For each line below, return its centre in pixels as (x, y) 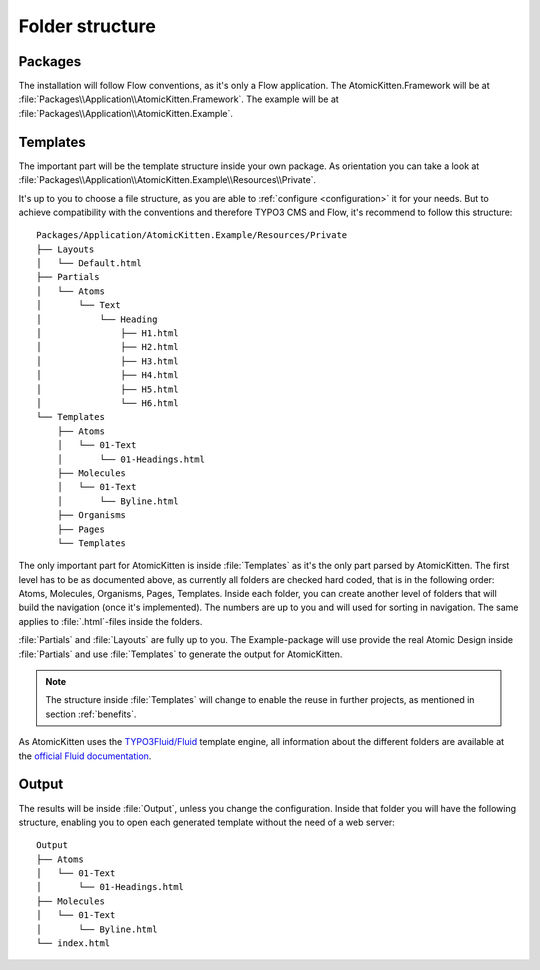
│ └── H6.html (107, 403)
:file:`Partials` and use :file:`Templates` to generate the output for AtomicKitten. (180, 654)
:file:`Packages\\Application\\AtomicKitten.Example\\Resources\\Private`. (167, 180)
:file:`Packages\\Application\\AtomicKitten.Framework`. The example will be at (178, 99)
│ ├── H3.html (107, 361)
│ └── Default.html (89, 263)
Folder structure (87, 26)
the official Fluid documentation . (85, 756)
